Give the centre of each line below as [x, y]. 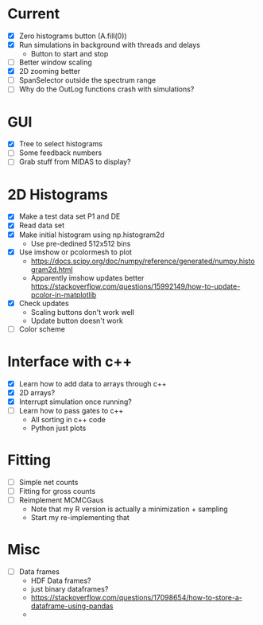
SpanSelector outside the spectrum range [87, 80]
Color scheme [42, 329]
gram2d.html [52, 269]
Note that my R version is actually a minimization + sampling [129, 509]
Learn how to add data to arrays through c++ [93, 383]
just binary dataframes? [70, 589]
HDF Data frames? [61, 580]
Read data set [42, 225]
